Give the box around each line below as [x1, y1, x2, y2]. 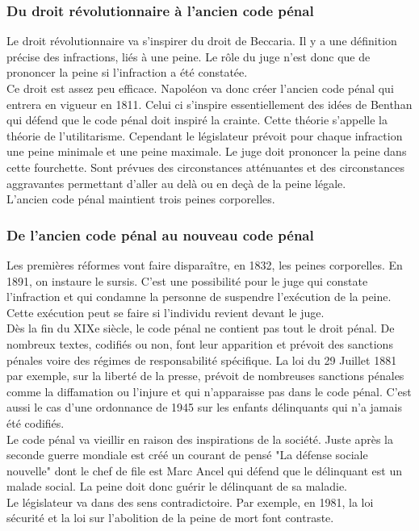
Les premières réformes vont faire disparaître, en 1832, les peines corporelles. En [6, 256, 403, 273]
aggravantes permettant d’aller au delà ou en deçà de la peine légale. [6, 174, 346, 191]
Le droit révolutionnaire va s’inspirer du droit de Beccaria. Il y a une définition [6, 32, 397, 49]
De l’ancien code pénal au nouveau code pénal [6, 224, 314, 245]
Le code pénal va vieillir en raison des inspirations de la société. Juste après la [6, 430, 393, 447]
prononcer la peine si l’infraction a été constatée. [6, 64, 248, 81]
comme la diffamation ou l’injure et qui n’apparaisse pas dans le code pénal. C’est [6, 383, 412, 399]
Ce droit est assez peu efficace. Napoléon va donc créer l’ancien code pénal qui [6, 80, 394, 96]
